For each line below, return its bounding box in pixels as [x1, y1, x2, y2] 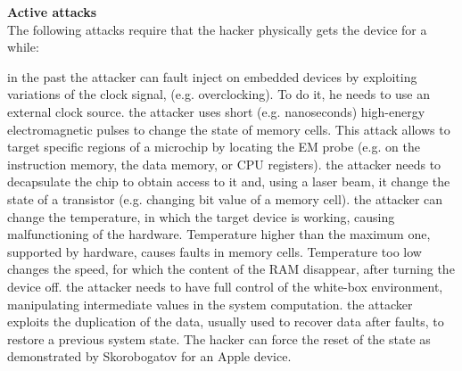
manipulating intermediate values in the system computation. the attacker [7, 294, 413, 313]
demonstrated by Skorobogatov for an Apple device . [7, 347, 292, 366]
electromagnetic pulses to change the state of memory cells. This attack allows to [7, 120, 450, 138]
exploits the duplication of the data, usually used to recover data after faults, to [7, 312, 444, 331]
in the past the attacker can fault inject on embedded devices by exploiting [7, 67, 417, 86]
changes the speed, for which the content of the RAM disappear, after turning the [7, 260, 455, 278]
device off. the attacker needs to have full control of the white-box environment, [7, 276, 443, 295]
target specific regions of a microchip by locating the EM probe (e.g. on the [7, 137, 420, 156]
